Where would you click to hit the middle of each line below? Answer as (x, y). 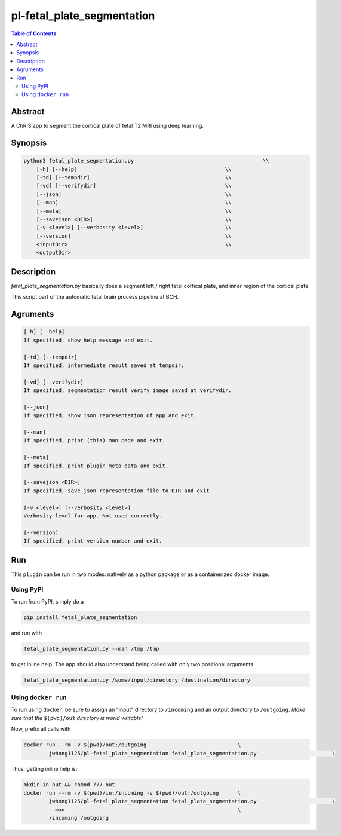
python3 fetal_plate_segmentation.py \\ (147, 161)
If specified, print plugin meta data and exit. (96, 466)
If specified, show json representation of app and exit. (110, 416)
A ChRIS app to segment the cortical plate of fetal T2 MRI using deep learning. (107, 126)
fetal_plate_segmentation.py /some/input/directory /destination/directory (137, 680)
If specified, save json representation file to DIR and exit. (118, 491)
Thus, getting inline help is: (44, 768)
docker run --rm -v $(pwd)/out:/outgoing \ (132, 745)
